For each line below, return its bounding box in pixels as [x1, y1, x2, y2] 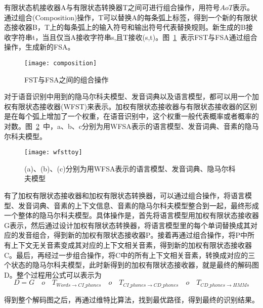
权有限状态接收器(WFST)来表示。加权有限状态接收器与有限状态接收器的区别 [4, 101, 257, 111]
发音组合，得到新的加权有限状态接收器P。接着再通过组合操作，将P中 [18, 230, 248, 240]
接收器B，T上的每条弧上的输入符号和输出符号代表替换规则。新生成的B [11, 22, 246, 32]
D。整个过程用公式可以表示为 [4, 269, 102, 280]
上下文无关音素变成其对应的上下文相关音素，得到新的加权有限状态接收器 [11, 240, 252, 250]
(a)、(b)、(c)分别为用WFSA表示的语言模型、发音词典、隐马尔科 [24, 163, 236, 173]
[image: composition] [24, 59, 97, 67]
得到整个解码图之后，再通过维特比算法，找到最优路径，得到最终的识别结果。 [4, 294, 259, 304]
